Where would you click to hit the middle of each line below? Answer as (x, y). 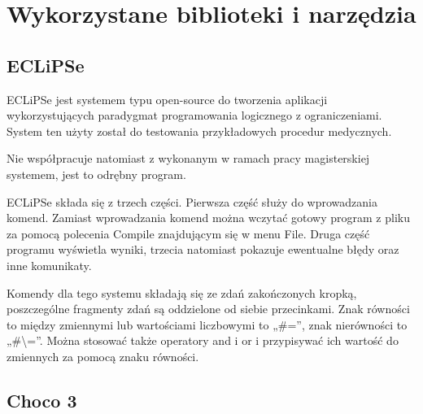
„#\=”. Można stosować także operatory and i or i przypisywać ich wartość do (203, 340)
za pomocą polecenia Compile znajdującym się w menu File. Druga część (188, 233)
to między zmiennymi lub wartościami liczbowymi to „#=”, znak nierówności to (207, 324)
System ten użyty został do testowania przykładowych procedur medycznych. (199, 131)
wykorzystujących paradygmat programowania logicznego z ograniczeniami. (194, 115)
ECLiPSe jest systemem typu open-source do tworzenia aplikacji (167, 99)
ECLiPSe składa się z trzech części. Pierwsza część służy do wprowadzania (192, 201)
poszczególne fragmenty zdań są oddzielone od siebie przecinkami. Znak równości (208, 309)
